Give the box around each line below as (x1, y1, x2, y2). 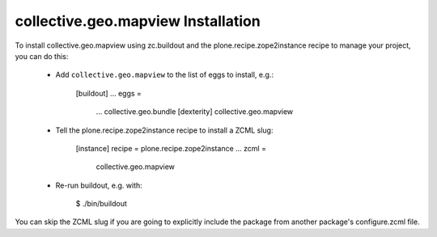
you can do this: (15, 51, 69, 61)
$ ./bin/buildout (75, 199, 127, 209)
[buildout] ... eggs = (75, 88, 142, 98)
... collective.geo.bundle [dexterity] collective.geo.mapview (95, 107, 294, 116)
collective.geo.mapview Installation (15, 12, 261, 30)
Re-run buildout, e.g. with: (55, 180, 143, 190)
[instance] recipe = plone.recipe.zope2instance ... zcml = (75, 143, 267, 153)
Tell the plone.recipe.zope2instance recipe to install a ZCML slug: (55, 125, 274, 135)
